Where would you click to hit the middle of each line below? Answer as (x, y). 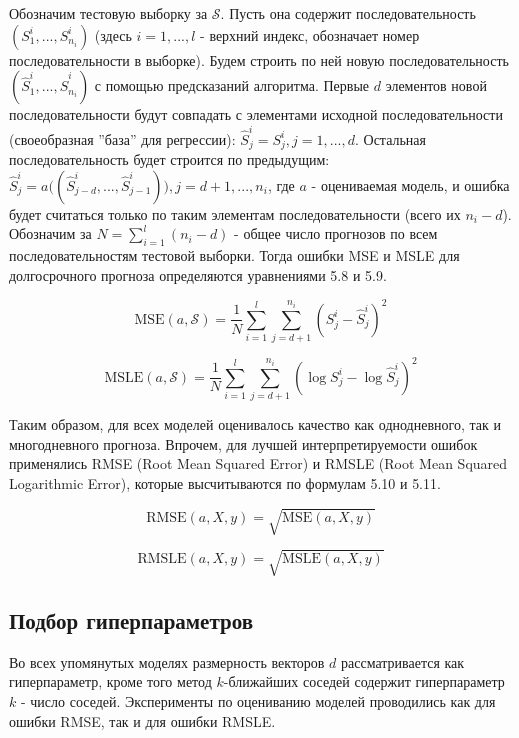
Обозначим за (50, 233)
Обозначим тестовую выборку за (108, 13)
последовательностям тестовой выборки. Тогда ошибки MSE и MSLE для (234, 255)
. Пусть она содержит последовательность (348, 13)
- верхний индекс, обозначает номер (310, 34)
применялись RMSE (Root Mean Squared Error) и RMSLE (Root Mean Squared (258, 463)
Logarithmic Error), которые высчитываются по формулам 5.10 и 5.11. (225, 482)
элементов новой (436, 85)
